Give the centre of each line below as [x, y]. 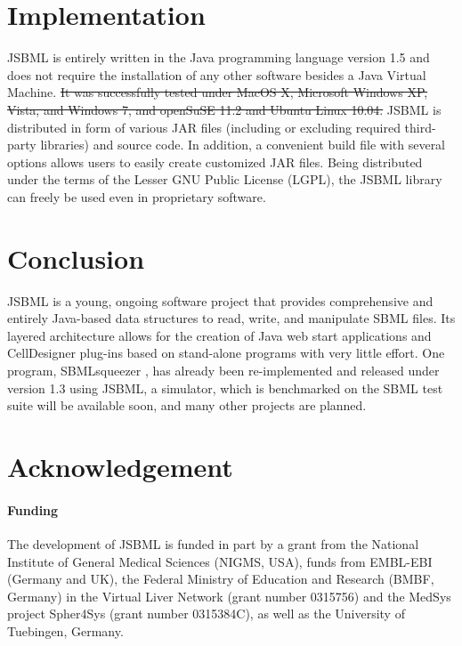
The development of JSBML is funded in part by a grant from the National [213, 543]
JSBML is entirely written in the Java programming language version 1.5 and [219, 57]
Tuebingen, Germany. [65, 630]
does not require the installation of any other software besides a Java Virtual [217, 74]
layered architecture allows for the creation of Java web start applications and [219, 335]
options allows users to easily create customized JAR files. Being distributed [215, 161]
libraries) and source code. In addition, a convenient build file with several [243, 145]
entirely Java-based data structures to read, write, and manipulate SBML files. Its [231, 318]
